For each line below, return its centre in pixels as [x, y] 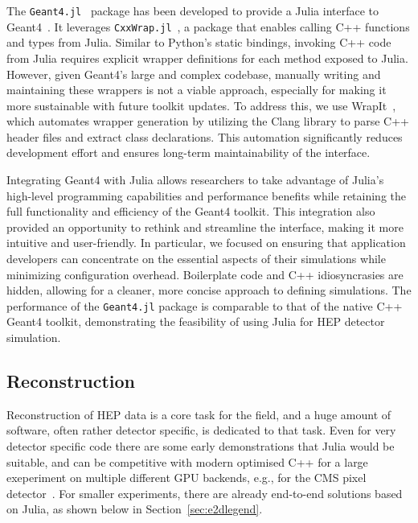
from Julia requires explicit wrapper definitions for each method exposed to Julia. [207, 58]
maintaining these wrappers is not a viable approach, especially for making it [197, 90]
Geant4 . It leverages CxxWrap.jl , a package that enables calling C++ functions [208, 26]
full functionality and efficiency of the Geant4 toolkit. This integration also [191, 211]
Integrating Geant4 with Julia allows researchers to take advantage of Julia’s [195, 180]
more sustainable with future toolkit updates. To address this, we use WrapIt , [201, 105]
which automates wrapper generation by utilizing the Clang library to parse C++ [208, 121]
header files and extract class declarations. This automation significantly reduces [205, 136]
